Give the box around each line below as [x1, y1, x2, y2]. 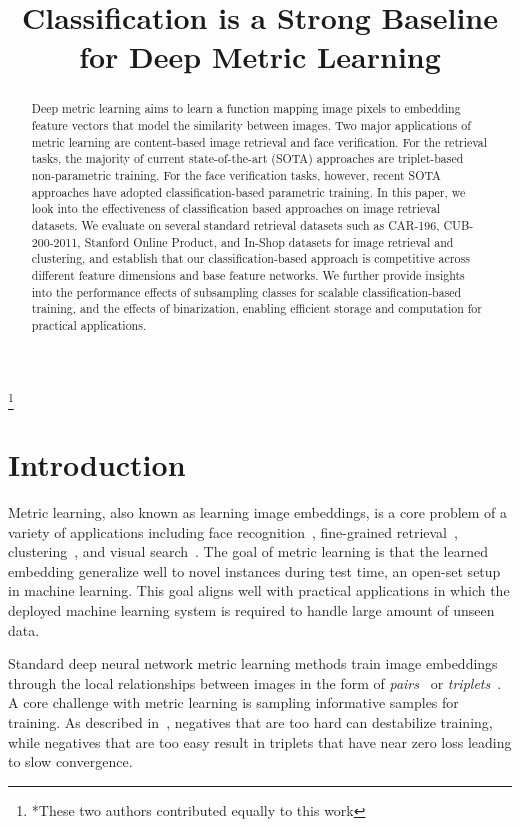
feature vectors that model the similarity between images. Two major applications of [31, 117, 471, 134]
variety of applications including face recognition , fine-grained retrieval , [8, 521, 458, 542]
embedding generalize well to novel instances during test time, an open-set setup [8, 560, 501, 581]
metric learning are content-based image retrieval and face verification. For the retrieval [31, 133, 488, 150]
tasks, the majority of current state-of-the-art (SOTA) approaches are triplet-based [31, 150, 464, 167]
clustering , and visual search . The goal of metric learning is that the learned [8, 541, 489, 562]
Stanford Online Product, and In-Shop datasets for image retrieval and [84, 233, 454, 250]
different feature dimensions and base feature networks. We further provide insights [31, 266, 465, 283]
